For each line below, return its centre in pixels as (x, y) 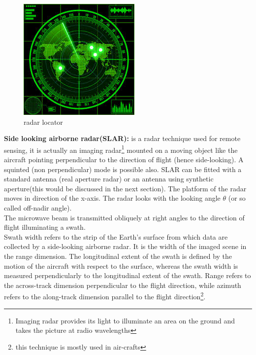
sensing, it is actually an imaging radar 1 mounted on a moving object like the (121, 149)
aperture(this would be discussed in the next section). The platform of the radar (125, 188)
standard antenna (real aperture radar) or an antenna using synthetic (109, 179)
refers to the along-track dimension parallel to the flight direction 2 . (105, 296)
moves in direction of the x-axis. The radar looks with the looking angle (112, 198)
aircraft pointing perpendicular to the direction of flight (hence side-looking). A (124, 160)
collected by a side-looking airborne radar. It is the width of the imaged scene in (125, 246)
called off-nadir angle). (38, 208)
